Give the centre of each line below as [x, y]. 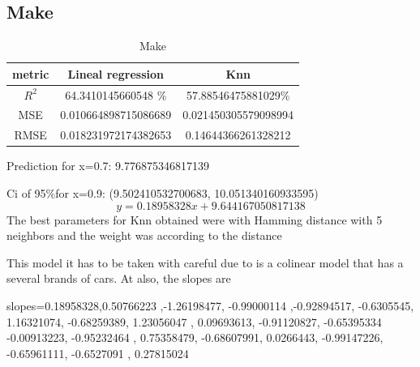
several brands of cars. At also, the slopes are [119, 278]
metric [31, 73]
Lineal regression [116, 73]
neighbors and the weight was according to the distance [144, 235]
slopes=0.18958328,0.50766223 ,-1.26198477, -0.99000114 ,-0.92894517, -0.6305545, [210, 305]
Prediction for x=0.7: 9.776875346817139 [108, 166]
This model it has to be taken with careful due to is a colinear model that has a [205, 262]
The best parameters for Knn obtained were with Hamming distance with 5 [195, 219]
